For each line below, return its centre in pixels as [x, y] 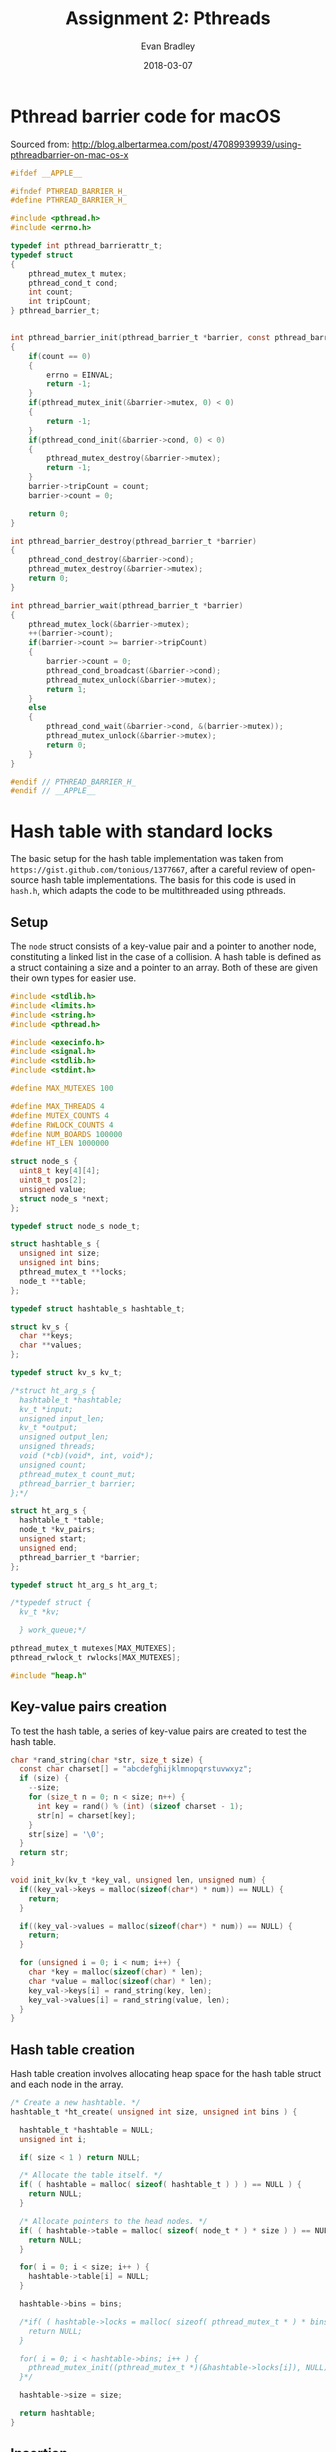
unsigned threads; [58, 1447]
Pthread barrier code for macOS [146, 116]
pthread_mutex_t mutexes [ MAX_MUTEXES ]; [93, 1648]
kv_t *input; [46, 1409]
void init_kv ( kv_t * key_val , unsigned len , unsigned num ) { [138, 1880]
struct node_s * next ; [64, 1198]
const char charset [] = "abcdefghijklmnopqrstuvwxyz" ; [136, 1769]
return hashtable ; [58, 2413]
